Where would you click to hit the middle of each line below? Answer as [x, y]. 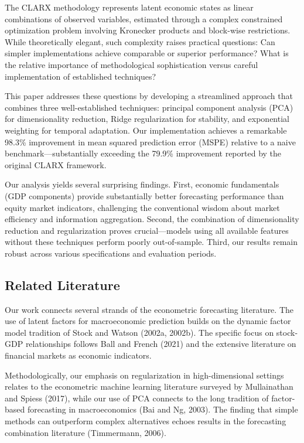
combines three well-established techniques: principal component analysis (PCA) [149, 107]
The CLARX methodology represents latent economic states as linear [129, 7]
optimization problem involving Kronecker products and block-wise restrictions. [148, 30]
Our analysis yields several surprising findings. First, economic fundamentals [142, 184]
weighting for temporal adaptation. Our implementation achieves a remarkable [146, 130]
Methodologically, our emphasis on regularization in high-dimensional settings [144, 375]
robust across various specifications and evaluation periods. [111, 253]
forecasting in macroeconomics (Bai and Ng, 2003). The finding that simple [163, 409]
